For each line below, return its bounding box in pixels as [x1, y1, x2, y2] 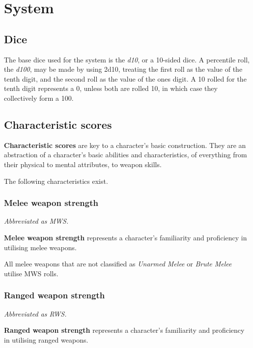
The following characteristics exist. [4, 175, 108, 186]
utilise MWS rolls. [4, 268, 58, 278]
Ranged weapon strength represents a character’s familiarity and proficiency [4, 325, 245, 335]
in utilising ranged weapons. [4, 334, 88, 345]
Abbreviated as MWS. [4, 216, 69, 226]
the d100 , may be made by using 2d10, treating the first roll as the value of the [4, 64, 243, 74]
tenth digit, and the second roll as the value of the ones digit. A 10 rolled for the [4, 73, 247, 84]
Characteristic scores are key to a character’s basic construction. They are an [4, 140, 246, 150]
